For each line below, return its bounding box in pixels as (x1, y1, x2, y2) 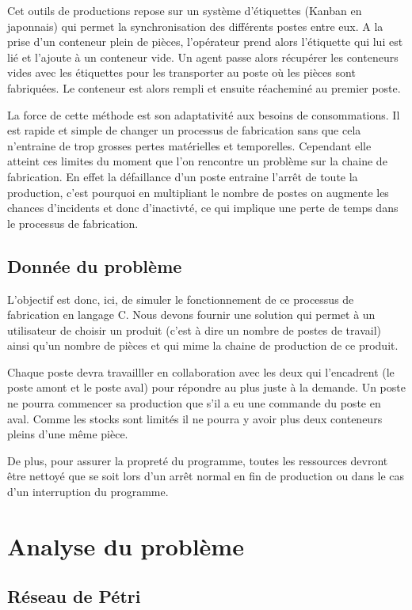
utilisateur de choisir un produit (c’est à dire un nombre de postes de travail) (7, 321, 381, 338)
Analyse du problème (7, 529, 244, 562)
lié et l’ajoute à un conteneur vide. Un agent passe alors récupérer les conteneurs (7, 48, 399, 65)
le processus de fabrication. (7, 214, 139, 231)
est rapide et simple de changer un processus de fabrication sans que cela (7, 122, 361, 138)
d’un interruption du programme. (7, 483, 169, 500)
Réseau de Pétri (7, 584, 141, 608)
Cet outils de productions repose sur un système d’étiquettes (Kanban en (7, 2, 362, 18)
